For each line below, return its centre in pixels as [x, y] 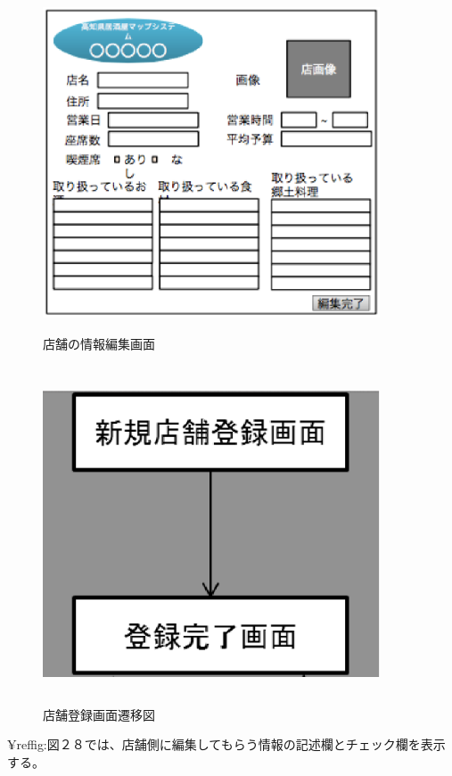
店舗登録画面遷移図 [99, 714]
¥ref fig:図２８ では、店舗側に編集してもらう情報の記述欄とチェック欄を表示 [226, 744]
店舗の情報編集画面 [99, 343]
